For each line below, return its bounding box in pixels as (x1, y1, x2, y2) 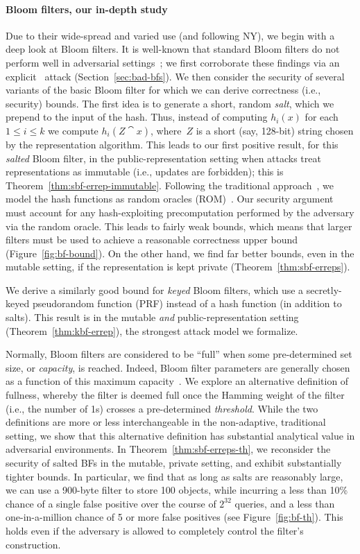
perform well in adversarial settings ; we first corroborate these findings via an (6, 55, 340, 69)
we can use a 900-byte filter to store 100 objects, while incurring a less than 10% (6, 483, 348, 497)
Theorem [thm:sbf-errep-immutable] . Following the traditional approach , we (6, 178, 334, 192)
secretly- (306, 282, 342, 297)
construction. (6, 537, 61, 551)
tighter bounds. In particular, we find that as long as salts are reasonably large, (6, 469, 343, 483)
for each (305, 110, 338, 124)
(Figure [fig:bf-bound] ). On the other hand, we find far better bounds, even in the (6, 245, 354, 260)
